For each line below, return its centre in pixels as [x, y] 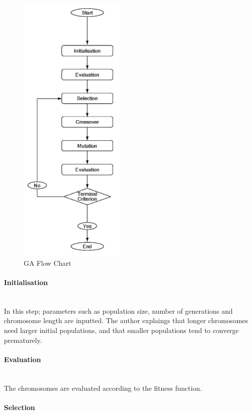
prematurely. [23, 340]
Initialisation [26, 282]
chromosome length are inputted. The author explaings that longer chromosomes [126, 320]
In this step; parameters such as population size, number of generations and [118, 310]
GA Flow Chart [48, 263]
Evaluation [22, 359]
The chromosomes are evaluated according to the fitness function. [103, 388]
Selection [20, 407]
